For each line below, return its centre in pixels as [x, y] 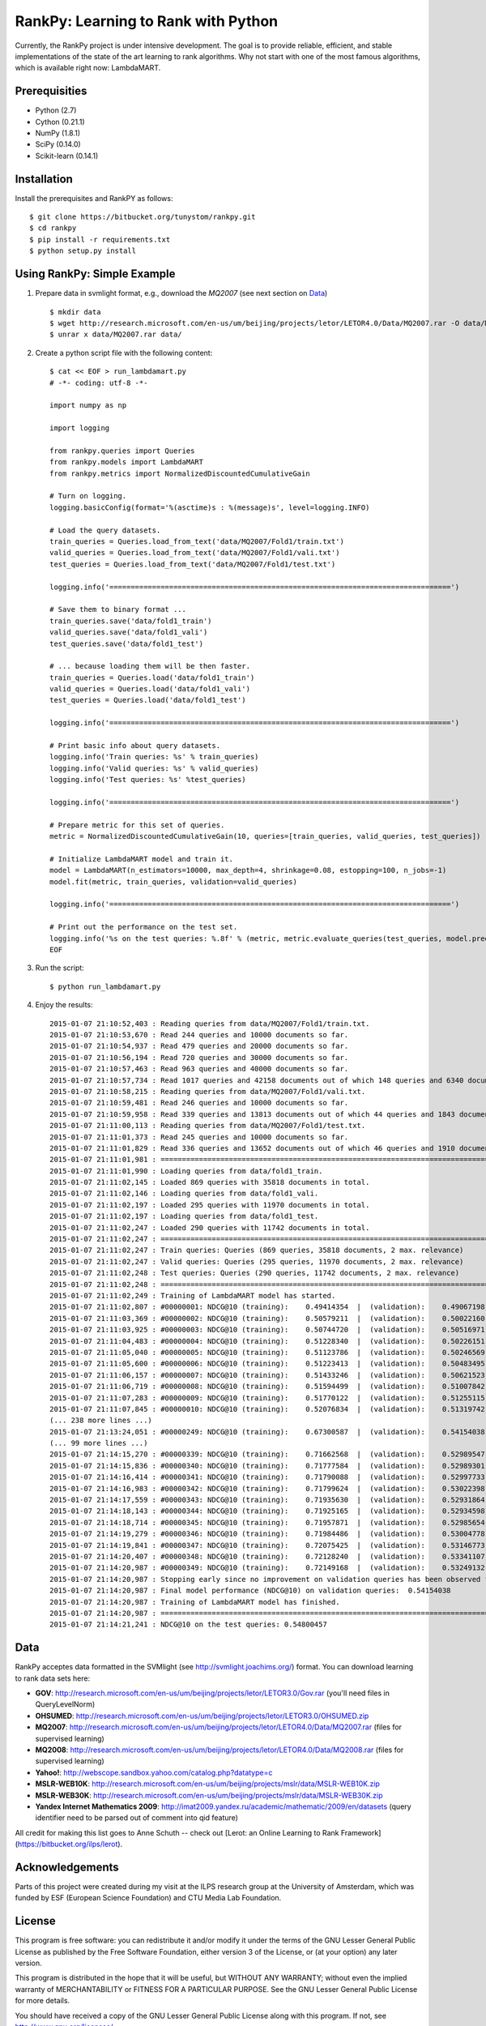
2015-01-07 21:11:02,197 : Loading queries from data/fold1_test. [184, 1216]
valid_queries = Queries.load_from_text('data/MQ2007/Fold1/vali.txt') [195, 553]
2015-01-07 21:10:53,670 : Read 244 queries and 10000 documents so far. [199, 1034]
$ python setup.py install [83, 251]
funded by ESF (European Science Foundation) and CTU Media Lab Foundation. [148, 1898]
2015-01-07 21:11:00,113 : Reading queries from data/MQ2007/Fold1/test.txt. [208, 1126]
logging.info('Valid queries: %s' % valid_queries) [154, 768]
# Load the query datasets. [105, 530]
